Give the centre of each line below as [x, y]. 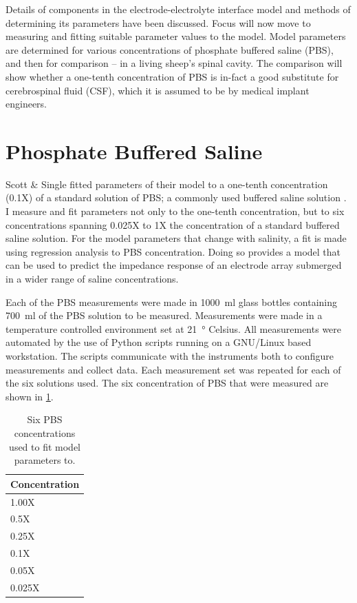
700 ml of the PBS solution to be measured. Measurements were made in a [164, 315]
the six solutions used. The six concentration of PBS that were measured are [167, 383]
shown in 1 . [30, 396]
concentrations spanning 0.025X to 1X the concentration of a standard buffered [173, 224]
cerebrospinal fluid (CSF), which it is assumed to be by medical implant [158, 90]
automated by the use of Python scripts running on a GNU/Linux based [159, 342]
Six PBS [45, 419]
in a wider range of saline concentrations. [92, 279]
